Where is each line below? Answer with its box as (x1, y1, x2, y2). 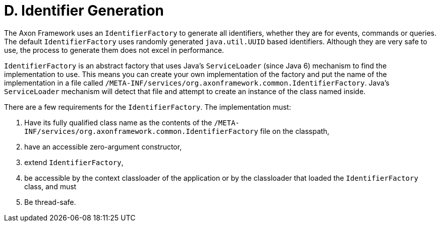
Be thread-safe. (24, 197, 76, 206)
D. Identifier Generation (4, 2, 164, 19)
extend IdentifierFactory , (24, 158, 124, 167)
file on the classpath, (260, 126, 329, 135)
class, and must (24, 182, 77, 191)
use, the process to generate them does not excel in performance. (4, 45, 224, 54)
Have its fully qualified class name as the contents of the (24, 118, 212, 127)
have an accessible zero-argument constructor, (24, 142, 182, 151)
